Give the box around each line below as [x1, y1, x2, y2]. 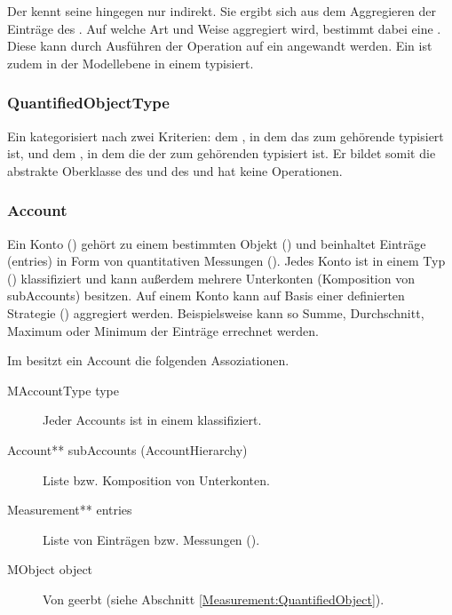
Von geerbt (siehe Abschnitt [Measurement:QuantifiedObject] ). [43, 589, 385, 608]
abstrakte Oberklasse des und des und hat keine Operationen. [7, 161, 343, 180]
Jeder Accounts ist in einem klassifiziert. [43, 411, 262, 429]
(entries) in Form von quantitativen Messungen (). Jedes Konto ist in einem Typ [7, 252, 446, 270]
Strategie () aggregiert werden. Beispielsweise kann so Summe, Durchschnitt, [7, 303, 424, 322]
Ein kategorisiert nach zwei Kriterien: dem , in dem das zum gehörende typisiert [7, 126, 444, 145]
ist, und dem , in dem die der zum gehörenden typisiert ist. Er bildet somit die [7, 144, 436, 163]
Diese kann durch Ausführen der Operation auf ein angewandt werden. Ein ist [7, 36, 432, 55]
